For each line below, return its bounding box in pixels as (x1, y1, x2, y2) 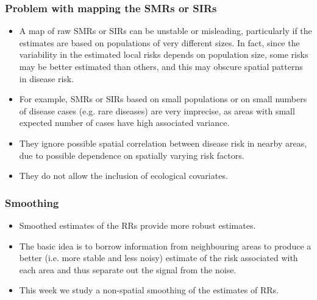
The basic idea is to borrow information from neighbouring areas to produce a (19, 239, 312, 252)
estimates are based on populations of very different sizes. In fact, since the (19, 36, 300, 49)
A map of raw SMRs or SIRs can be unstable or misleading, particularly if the (19, 24, 312, 37)
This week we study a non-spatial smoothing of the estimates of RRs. (19, 284, 279, 296)
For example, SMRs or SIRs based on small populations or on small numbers (19, 92, 307, 105)
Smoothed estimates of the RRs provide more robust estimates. (19, 218, 256, 231)
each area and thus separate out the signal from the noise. (19, 263, 237, 276)
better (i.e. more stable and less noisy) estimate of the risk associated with (19, 251, 298, 264)
